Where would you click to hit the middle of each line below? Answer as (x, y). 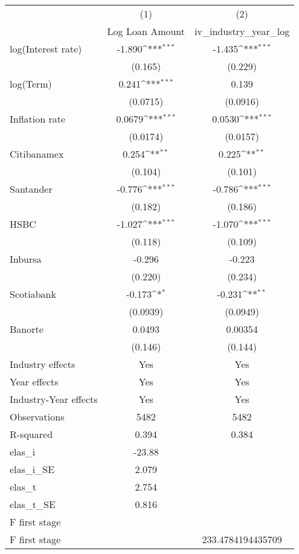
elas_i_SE (32, 469)
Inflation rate (38, 119)
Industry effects (43, 364)
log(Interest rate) (46, 49)
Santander (31, 189)
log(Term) (31, 84)
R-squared (31, 434)
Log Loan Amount (146, 31)
